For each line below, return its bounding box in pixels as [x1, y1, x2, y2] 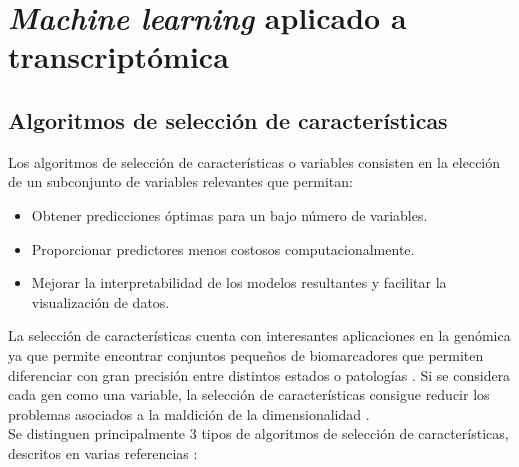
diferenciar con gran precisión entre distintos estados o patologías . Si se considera [8, 364, 511, 385]
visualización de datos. [31, 291, 170, 312]
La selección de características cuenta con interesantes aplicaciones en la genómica [8, 325, 511, 346]
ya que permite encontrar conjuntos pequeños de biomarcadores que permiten [8, 344, 484, 365]
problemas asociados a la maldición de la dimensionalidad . [8, 403, 370, 424]
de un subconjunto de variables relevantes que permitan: [8, 171, 353, 192]
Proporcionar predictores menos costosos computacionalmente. [31, 238, 415, 259]
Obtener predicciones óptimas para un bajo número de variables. [31, 204, 428, 225]
